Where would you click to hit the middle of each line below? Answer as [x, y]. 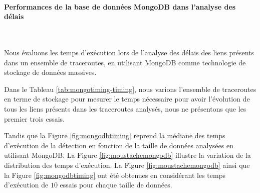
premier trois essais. [34, 118]
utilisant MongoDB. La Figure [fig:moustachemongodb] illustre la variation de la [127, 155]
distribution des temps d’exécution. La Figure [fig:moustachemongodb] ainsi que [127, 165]
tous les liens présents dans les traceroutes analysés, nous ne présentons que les [125, 108]
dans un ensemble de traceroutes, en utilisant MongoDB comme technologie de [125, 62]
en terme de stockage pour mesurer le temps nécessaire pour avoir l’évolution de [127, 99]
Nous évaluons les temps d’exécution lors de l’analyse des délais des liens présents [129, 52]
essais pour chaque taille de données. [116, 185]
